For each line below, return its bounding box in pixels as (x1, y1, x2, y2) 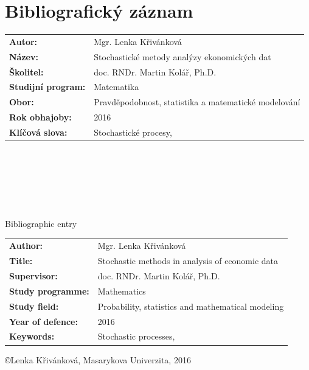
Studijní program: (9, 80, 86, 93)
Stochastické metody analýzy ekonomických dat (94, 50, 271, 63)
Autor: (9, 35, 38, 47)
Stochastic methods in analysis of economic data (97, 254, 279, 267)
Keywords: (9, 330, 55, 343)
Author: (9, 239, 43, 252)
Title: (9, 254, 33, 267)
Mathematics (97, 284, 146, 297)
